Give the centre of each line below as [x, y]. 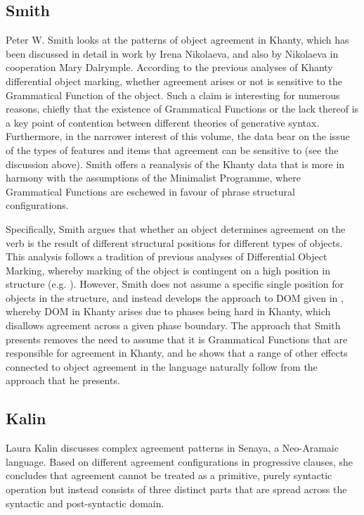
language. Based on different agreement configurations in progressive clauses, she [180, 461]
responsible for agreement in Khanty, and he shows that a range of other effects [177, 353]
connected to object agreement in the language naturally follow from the [162, 366]
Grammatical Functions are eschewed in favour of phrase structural [150, 191]
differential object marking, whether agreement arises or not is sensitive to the [174, 81]
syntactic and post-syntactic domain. [85, 503]
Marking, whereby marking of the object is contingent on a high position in [168, 270]
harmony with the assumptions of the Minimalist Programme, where [153, 178]
